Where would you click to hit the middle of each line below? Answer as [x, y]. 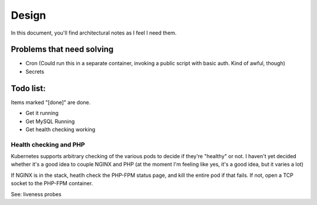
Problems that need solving [62, 49]
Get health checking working [60, 129]
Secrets [35, 71]
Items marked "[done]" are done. [51, 102]
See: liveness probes [36, 194]
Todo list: [28, 88]
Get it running [42, 113]
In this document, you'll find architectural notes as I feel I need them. [94, 33]
